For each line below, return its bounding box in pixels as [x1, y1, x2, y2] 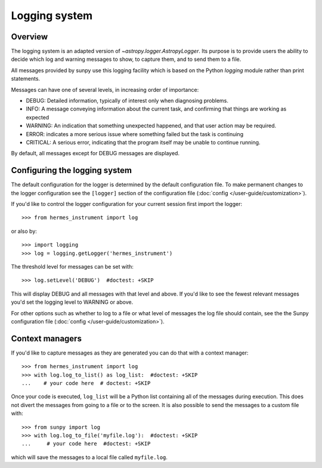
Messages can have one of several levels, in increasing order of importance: [11, 86, 199, 93]
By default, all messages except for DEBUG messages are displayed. [11, 150, 180, 157]
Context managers [11, 333, 82, 343]
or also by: [11, 227, 37, 235]
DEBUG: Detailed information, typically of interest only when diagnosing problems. [26, 97, 229, 104]
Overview [11, 32, 48, 42]
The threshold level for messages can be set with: [11, 263, 134, 270]
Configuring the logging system [11, 165, 132, 176]
